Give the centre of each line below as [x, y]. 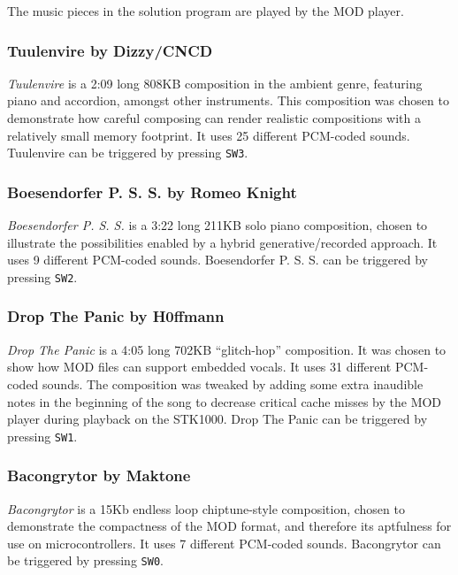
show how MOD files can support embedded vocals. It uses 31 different [199, 367]
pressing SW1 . [42, 436]
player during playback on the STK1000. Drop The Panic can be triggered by [218, 419]
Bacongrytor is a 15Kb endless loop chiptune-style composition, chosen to [206, 508]
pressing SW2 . [42, 276]
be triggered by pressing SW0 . [85, 560]
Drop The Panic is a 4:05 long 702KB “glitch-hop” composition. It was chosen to [227, 349]
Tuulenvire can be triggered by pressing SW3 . [128, 153]
